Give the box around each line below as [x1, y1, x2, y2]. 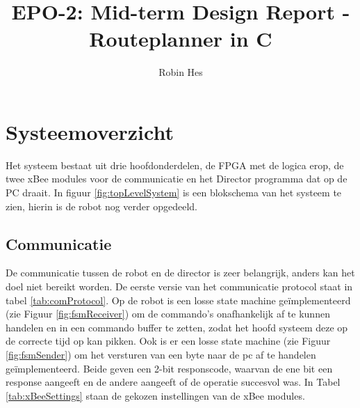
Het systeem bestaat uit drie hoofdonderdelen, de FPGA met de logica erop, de [6, 157, 344, 172]
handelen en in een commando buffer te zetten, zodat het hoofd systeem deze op [6, 320, 348, 334]
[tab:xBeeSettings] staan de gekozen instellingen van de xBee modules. [6, 388, 305, 402]
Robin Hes [158, 65, 203, 79]
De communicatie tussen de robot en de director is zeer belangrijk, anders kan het [6, 265, 355, 280]
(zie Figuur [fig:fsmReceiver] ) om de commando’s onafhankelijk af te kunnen [6, 306, 330, 321]
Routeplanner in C [89, 24, 272, 53]
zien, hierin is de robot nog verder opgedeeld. [6, 198, 197, 213]
